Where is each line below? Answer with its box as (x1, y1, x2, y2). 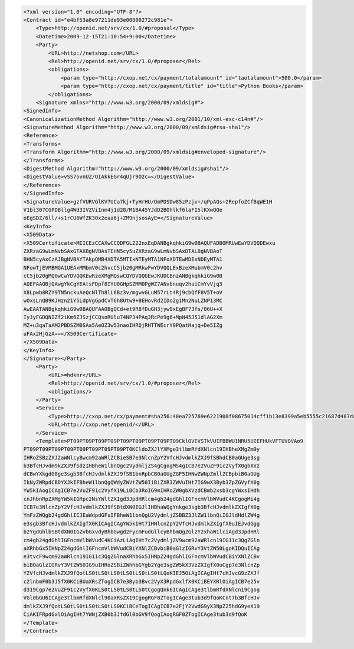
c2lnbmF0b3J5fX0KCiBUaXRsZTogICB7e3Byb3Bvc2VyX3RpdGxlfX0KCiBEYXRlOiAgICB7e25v (23, 578, 260, 585)
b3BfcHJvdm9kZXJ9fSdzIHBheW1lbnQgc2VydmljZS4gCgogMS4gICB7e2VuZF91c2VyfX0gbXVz (23, 463, 260, 469)
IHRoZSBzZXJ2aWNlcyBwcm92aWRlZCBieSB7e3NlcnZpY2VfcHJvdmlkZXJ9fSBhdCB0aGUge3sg (23, 454, 260, 461)
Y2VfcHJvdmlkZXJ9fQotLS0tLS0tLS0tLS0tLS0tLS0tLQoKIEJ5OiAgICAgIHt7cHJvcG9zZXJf (23, 570, 260, 576)
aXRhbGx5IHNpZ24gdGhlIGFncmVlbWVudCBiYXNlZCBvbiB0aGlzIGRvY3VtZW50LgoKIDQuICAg (23, 545, 260, 552)
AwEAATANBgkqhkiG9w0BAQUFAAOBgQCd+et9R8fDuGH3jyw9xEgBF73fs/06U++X (23, 306, 223, 312)
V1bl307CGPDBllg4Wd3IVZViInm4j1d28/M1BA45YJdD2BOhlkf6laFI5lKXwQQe (23, 206, 223, 213)
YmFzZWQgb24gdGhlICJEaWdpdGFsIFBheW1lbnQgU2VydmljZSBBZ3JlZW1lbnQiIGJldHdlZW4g (23, 512, 260, 519)
